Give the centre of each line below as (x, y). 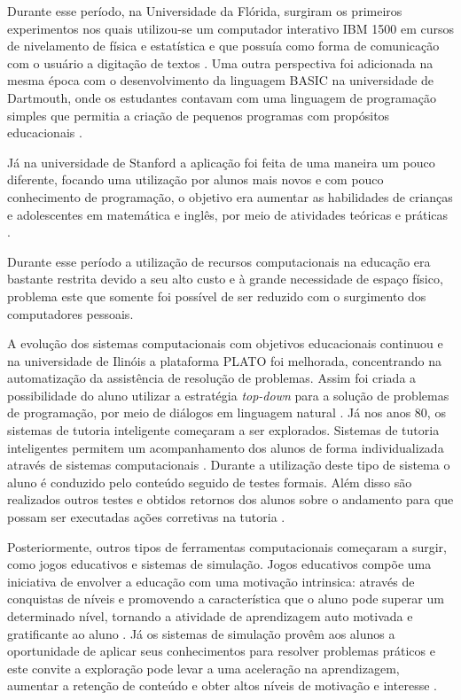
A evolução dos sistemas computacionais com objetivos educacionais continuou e (225, 343)
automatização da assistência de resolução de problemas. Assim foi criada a (212, 378)
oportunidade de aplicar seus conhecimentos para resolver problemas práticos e (221, 651)
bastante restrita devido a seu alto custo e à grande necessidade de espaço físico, (225, 279)
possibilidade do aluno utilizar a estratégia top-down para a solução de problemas (228, 395)
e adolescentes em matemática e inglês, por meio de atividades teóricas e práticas (228, 214)
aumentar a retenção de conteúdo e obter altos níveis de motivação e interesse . (222, 685)
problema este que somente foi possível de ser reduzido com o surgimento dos (217, 296)
